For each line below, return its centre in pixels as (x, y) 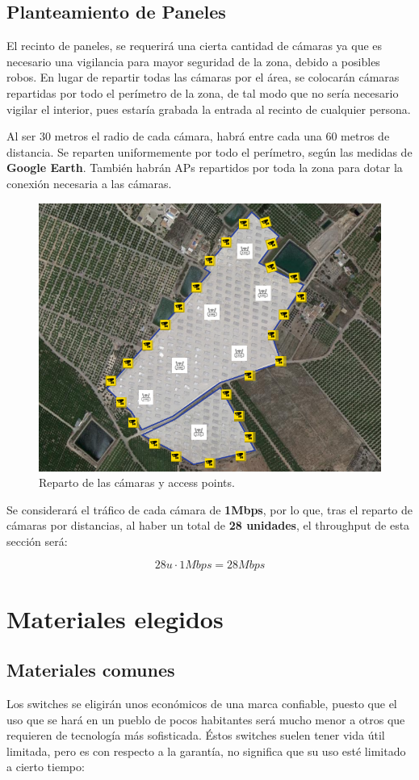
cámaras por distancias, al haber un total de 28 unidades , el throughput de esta (208, 525)
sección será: (37, 541)
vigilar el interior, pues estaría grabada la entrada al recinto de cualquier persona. (209, 109)
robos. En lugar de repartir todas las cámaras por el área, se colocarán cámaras (203, 77)
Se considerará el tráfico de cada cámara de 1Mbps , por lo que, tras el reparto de (210, 509)
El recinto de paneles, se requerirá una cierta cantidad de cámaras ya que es (195, 46)
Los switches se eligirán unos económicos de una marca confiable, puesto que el (202, 704)
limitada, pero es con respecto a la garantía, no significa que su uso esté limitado (206, 751)
